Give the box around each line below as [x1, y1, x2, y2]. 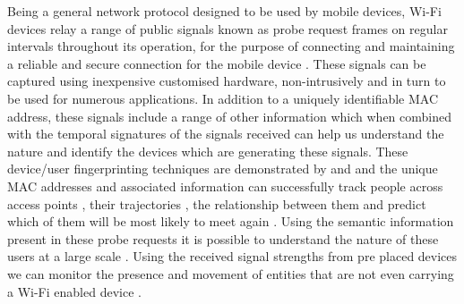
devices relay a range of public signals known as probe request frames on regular [7, 19, 448, 38]
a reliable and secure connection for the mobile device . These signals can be [7, 54, 426, 72]
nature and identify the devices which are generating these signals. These [7, 141, 408, 160]
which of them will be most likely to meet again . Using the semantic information [7, 212, 454, 231]
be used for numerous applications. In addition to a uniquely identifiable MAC [7, 89, 439, 107]
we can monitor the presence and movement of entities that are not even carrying [7, 264, 454, 283]
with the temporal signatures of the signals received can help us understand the [7, 124, 444, 143]
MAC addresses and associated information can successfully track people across [7, 176, 443, 195]
